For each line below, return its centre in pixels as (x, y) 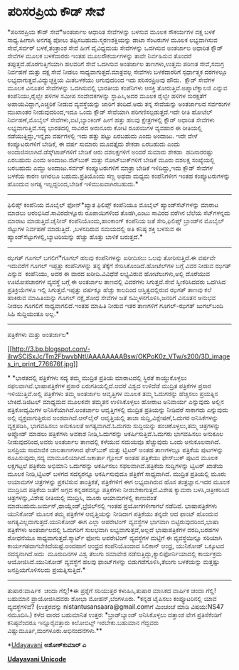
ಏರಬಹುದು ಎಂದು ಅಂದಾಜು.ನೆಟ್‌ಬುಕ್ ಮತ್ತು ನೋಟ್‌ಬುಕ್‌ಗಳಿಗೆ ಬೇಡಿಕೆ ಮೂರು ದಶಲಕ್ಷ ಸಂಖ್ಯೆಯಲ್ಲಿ (111, 159)
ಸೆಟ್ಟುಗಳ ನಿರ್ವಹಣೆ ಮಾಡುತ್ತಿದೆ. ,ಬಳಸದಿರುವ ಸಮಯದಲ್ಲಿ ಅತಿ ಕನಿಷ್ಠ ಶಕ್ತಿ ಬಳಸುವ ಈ (94, 228)
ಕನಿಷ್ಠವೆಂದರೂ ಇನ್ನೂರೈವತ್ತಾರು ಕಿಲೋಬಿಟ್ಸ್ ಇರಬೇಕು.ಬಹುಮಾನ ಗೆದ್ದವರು (83, 622)
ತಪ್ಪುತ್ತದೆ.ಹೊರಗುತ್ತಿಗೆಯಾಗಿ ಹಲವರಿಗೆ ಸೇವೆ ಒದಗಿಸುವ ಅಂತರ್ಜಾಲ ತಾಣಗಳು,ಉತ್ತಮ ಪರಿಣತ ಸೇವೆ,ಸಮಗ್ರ (116, 63)
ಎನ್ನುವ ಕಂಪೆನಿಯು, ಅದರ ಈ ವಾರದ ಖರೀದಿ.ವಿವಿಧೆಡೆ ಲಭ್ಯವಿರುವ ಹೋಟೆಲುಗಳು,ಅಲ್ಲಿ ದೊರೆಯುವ (109, 273)
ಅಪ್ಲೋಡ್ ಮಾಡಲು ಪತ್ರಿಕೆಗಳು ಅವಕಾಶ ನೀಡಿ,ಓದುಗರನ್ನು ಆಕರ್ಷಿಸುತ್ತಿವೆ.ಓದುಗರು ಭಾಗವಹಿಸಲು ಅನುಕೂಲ (116, 433)
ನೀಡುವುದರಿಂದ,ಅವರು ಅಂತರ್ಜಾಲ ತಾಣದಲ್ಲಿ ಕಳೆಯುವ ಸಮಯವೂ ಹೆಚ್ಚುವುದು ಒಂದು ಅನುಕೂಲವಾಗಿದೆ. (114, 442)
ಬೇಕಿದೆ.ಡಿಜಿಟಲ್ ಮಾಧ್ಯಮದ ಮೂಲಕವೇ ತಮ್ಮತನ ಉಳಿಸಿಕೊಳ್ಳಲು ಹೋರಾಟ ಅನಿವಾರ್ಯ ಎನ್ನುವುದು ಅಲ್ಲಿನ (116, 401)
